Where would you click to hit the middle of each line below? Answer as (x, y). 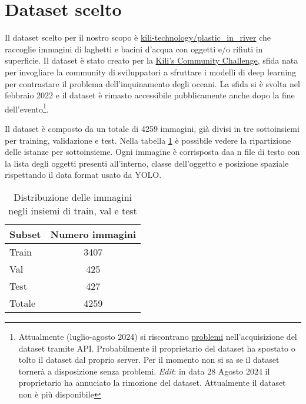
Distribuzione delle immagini (73, 197)
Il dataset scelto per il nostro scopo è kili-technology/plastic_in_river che (138, 37)
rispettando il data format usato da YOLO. (83, 175)
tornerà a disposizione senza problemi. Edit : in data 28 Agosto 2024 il (144, 371)
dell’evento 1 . (27, 108)
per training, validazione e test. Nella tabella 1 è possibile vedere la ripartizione (148, 140)
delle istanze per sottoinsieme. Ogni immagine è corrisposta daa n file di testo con (152, 152)
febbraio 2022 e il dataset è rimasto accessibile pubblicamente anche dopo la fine (150, 95)
